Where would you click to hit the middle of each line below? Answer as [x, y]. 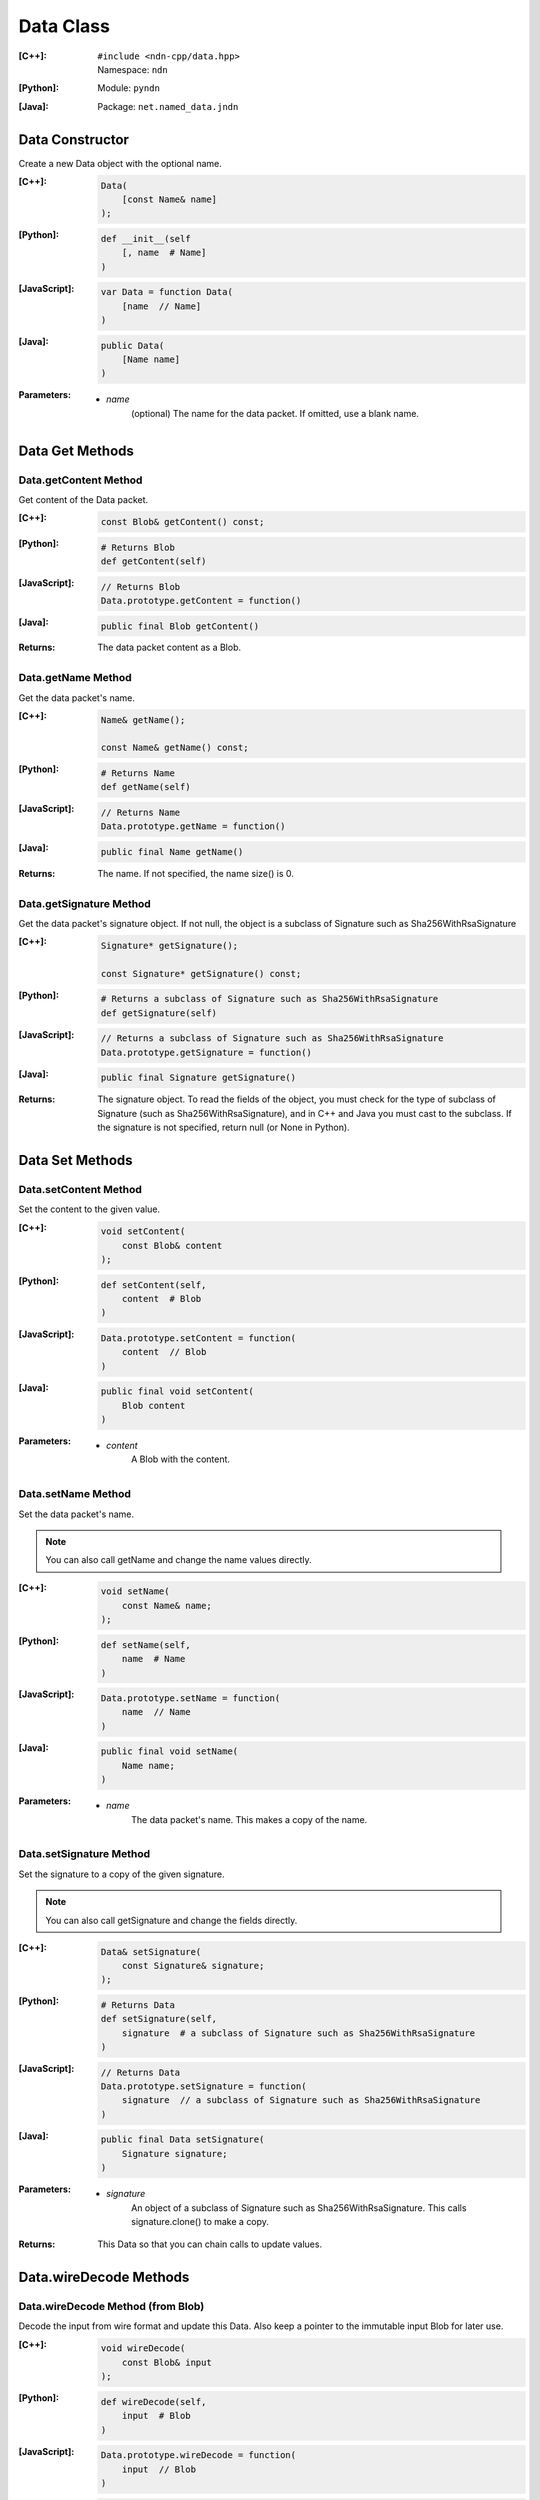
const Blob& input [166, 2362]
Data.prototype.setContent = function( [198, 1338]
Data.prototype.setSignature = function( [203, 2086]
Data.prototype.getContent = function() [201, 600]
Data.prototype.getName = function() [193, 826]
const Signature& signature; [193, 1965]
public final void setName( [169, 1751]
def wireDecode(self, [153, 2401]
